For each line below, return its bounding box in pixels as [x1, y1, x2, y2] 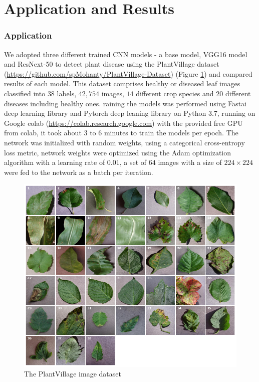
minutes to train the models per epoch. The [104, 127, 238, 138]
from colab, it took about [4, 127, 82, 138]
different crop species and [136, 88, 214, 98]
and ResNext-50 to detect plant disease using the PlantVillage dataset [4, 59, 219, 69]
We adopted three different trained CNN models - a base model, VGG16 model [4, 49, 247, 59]
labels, [57, 88, 77, 98]
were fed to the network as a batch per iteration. [4, 166, 153, 177]
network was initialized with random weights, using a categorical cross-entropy [4, 137, 245, 147]
